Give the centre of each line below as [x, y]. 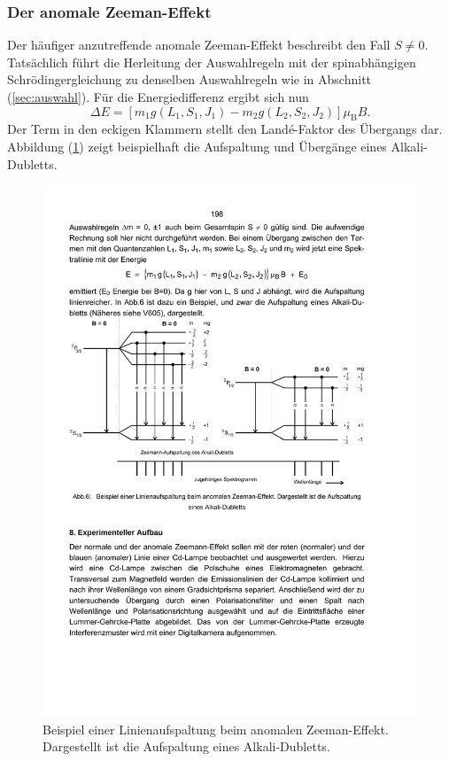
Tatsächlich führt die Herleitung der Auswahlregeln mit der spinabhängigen [212, 62]
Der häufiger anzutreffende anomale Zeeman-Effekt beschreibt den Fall [199, 45]
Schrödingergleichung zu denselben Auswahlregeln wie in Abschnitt [190, 79]
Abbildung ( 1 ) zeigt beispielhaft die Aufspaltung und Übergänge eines [197, 146]
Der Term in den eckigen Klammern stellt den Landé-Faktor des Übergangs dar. [225, 129]
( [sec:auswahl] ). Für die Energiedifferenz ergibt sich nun [158, 97]
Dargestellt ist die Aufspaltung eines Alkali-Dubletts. [186, 746]
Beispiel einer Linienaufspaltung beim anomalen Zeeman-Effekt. [216, 729]
